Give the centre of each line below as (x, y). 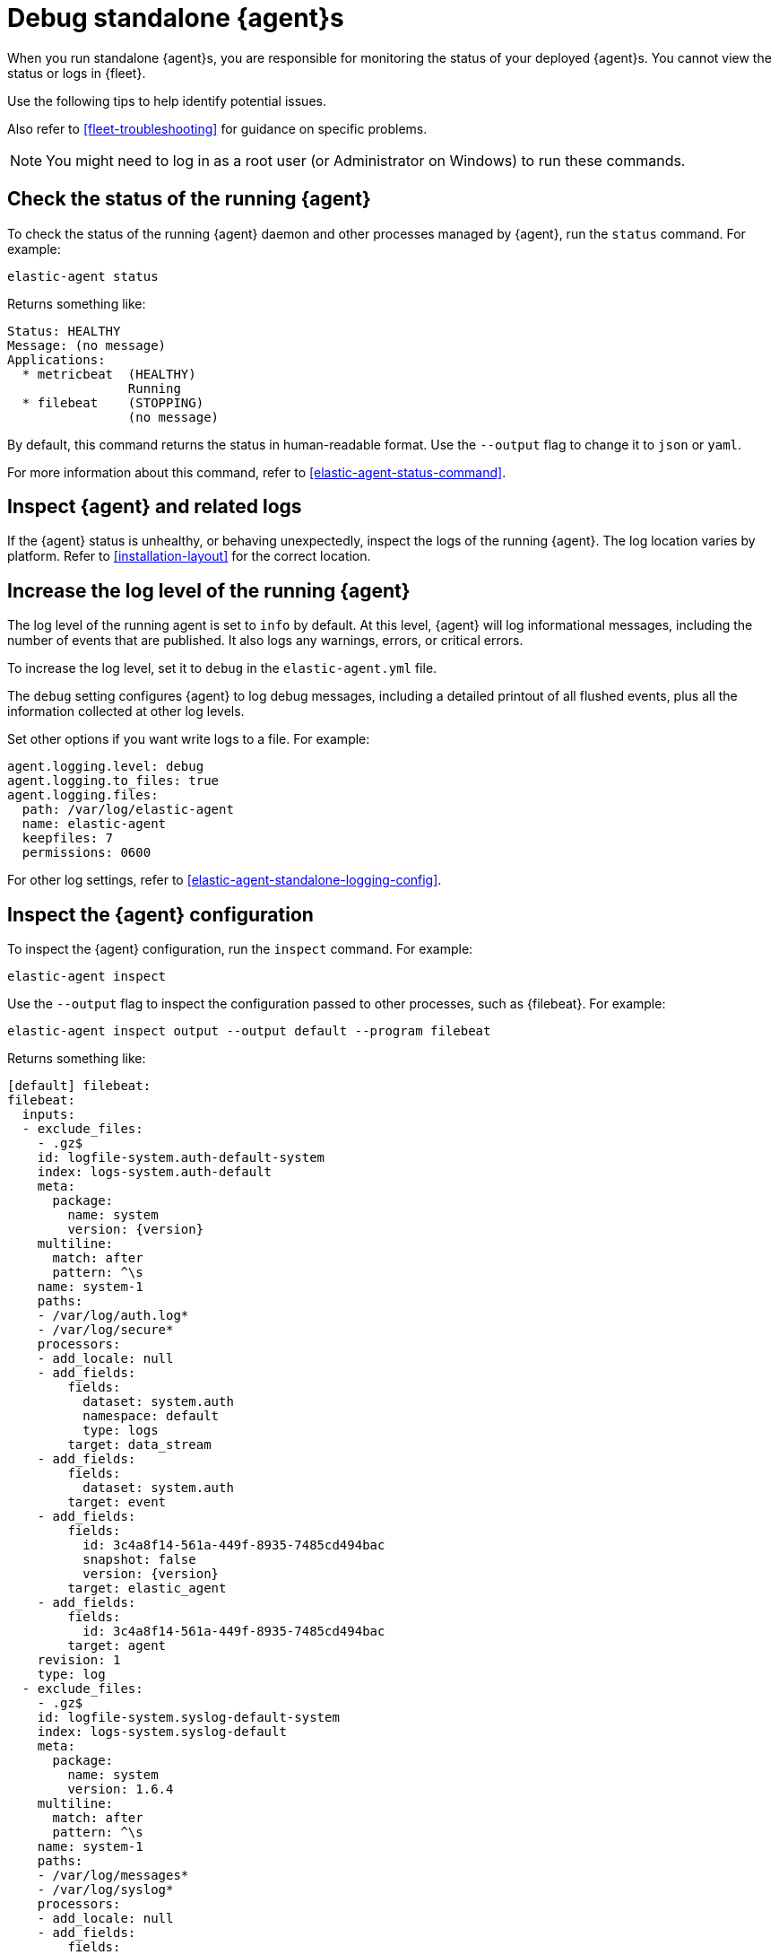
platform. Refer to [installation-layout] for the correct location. (189, 556)
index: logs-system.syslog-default (162, 1732)
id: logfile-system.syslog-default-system (188, 1718)
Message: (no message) (87, 345)
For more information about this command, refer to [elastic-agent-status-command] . (257, 472)
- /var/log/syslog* (105, 1890)
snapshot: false (139, 1560)
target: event (117, 1502)
